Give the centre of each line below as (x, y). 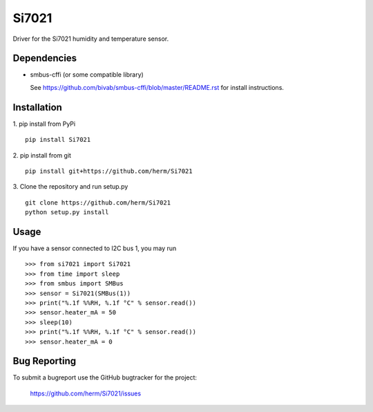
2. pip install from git (42, 155)
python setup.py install (67, 212)
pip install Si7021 (58, 140)
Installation (37, 107)
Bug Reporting (45, 361)
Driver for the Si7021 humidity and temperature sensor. (91, 39)
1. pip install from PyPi (44, 124)
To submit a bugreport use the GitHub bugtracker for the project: (105, 377)
